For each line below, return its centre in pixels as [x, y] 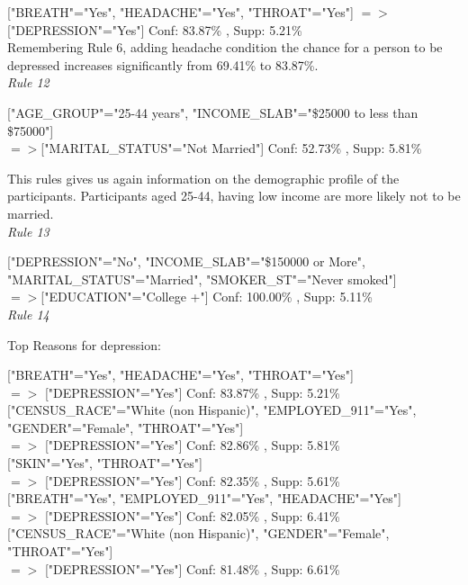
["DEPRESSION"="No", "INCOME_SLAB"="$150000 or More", [186, 261]
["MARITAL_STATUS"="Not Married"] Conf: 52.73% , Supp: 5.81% [231, 148]
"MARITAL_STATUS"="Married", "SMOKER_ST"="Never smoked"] [202, 279]
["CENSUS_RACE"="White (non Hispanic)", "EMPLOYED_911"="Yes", [212, 410]
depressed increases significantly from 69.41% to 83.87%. [163, 64]
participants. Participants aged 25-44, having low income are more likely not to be [234, 196]
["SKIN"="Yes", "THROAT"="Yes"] [105, 463]
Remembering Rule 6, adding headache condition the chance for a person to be [225, 47]
